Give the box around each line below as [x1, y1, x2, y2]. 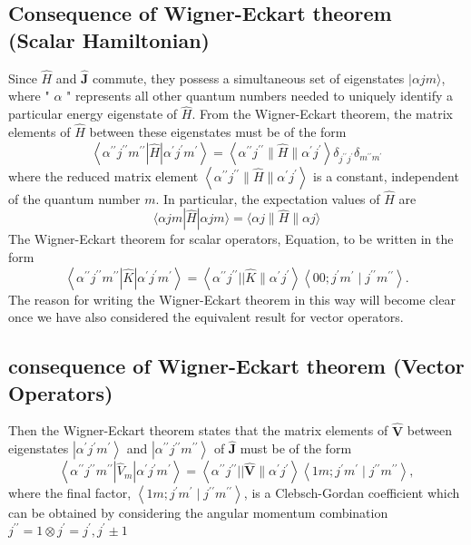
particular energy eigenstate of [8, 104, 178, 123]
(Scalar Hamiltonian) [8, 25, 210, 54]
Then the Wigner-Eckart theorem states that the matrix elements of [8, 421, 388, 440]
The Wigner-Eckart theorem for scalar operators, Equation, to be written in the [8, 229, 454, 248]
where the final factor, [8, 483, 132, 502]
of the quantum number [8, 189, 141, 208]
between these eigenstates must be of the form [89, 122, 347, 141]
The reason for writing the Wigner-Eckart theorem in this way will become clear [8, 289, 456, 308]
